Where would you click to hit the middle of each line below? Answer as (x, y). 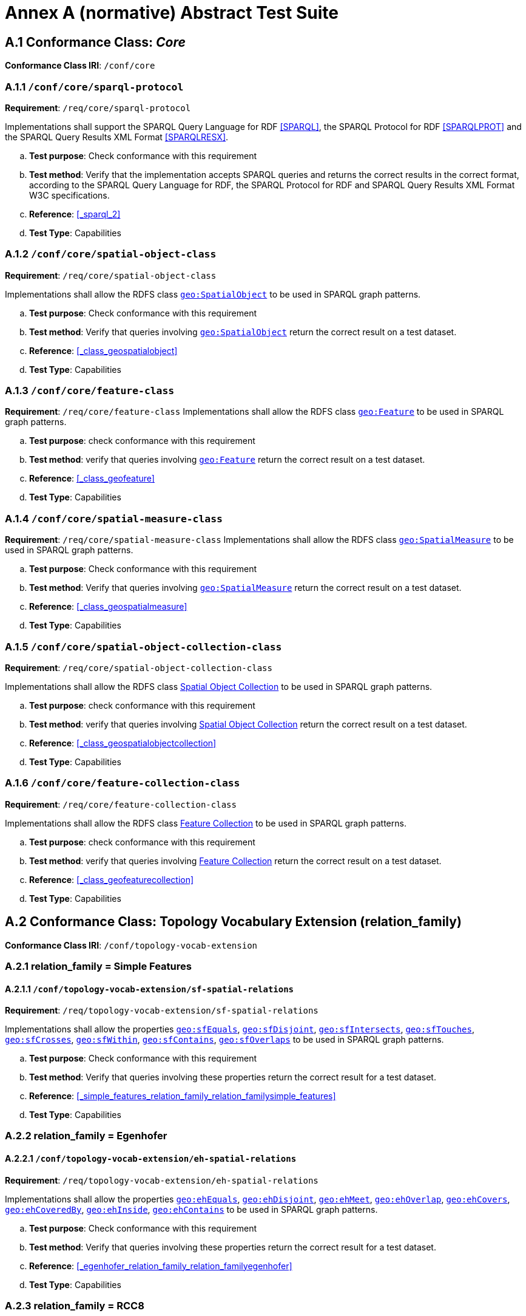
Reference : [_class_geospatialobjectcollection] (123, 743)
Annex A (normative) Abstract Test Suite (172, 13)
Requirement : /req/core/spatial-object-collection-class (139, 667)
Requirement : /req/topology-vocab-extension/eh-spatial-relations (162, 1180)
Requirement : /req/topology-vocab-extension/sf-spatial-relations (162, 1011)
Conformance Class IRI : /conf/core (80, 66)
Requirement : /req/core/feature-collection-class (121, 804)
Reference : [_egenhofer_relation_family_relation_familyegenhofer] (161, 1266)
